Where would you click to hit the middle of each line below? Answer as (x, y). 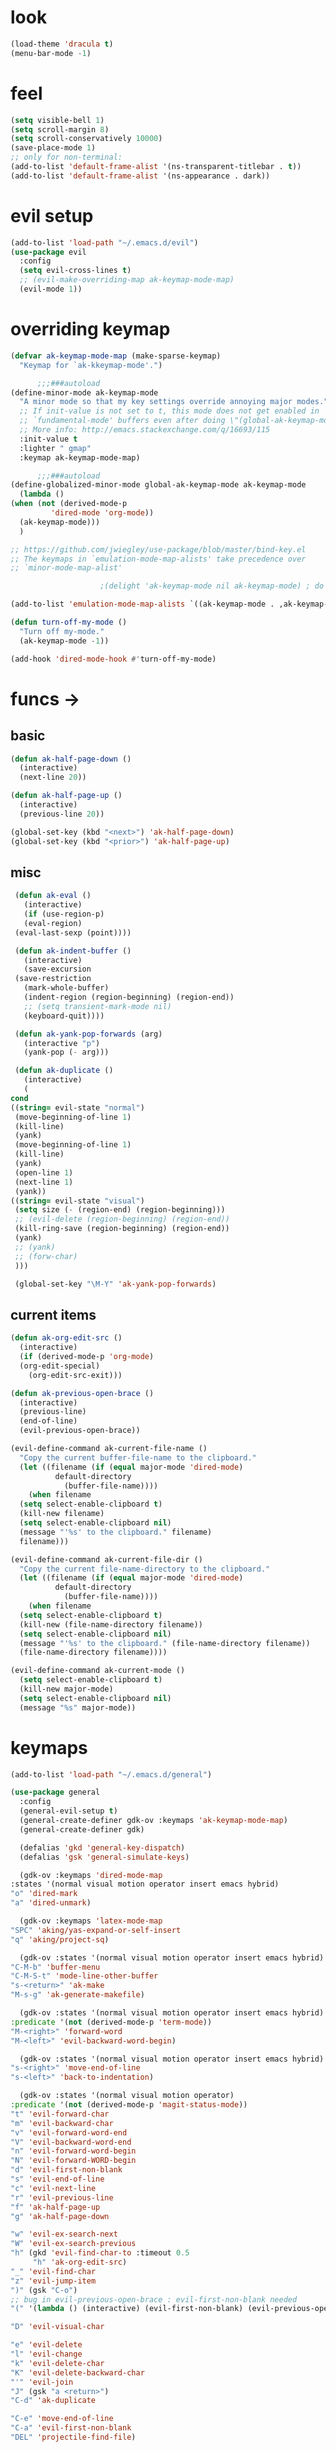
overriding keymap (90, 329)
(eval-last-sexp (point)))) (73, 932)
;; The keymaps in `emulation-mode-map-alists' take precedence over (158, 559)
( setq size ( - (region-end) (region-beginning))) (120, 1210)
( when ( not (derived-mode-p (69, 504)
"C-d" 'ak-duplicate (53, 2401)
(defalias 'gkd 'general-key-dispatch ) (102, 1847)
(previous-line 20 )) (62, 814)
